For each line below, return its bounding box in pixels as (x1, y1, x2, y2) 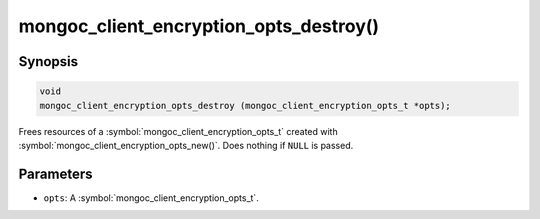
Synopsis (18, 53, 79, 70)
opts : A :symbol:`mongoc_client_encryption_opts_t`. (43, 191, 259, 204)
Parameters (18, 165, 93, 182)
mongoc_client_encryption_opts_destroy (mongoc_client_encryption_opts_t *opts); (39, 100, 452, 111)
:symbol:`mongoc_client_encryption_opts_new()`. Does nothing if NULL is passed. (18, 139, 354, 151)
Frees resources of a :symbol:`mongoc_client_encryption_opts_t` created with (18, 125, 339, 137)
